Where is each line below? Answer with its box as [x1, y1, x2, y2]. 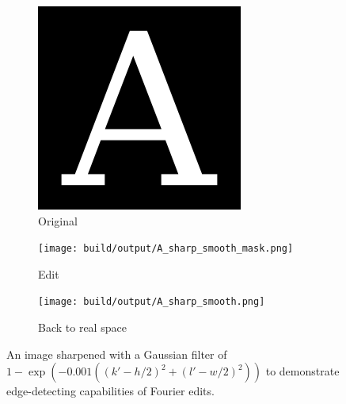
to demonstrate [265, 363, 340, 379]
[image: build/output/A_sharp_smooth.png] [38, 296, 265, 308]
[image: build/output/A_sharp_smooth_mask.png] [38, 243, 294, 255]
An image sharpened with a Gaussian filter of [6, 345, 227, 362]
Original [38, 212, 78, 229]
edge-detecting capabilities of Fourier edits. [6, 383, 215, 399]
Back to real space [38, 319, 127, 336]
